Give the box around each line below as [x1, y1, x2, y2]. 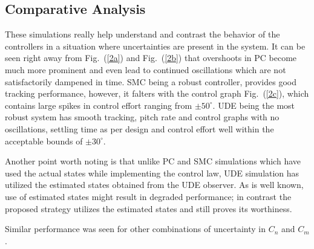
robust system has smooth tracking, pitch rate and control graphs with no [5, 111, 280, 123]
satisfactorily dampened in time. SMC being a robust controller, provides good [5, 75, 296, 88]
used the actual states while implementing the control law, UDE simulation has [5, 166, 299, 179]
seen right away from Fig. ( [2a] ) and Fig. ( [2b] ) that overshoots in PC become [5, 51, 297, 64]
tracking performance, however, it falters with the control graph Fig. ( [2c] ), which [5, 87, 309, 100]
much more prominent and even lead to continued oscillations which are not [5, 63, 286, 76]
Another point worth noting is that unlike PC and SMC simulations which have [5, 155, 301, 167]
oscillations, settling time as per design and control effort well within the [5, 122, 274, 135]
